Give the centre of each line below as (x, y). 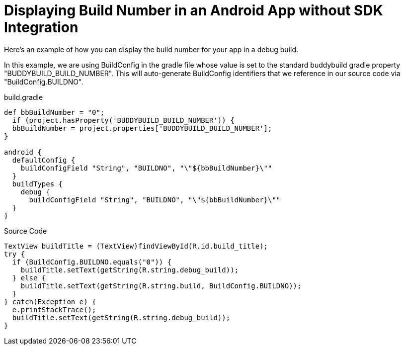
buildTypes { (38, 184)
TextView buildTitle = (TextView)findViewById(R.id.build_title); (136, 246)
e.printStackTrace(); (54, 309)
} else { (29, 278)
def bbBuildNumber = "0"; (54, 112)
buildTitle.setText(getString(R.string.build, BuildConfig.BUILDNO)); (161, 286)
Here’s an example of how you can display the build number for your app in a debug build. (151, 49)
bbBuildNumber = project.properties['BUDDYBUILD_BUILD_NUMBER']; (142, 128)
